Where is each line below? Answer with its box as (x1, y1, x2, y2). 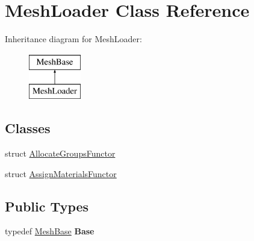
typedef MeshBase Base (5, 225, 94, 237)
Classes (5, 119, 51, 137)
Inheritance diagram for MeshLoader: (5, 33, 142, 45)
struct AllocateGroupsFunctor (5, 147, 116, 160)
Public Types (5, 196, 89, 215)
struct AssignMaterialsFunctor (5, 167, 117, 180)
